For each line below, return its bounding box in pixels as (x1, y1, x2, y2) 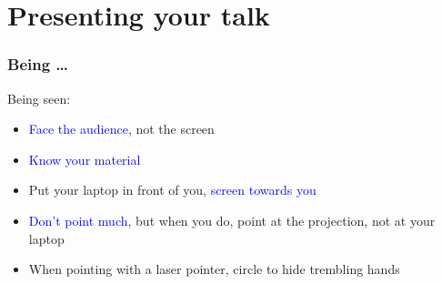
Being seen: (7, 88, 71, 107)
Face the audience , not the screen (28, 119, 215, 138)
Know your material (28, 149, 141, 168)
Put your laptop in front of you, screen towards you (28, 180, 316, 199)
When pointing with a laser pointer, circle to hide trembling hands (28, 259, 400, 279)
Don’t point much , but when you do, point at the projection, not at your (28, 210, 436, 229)
